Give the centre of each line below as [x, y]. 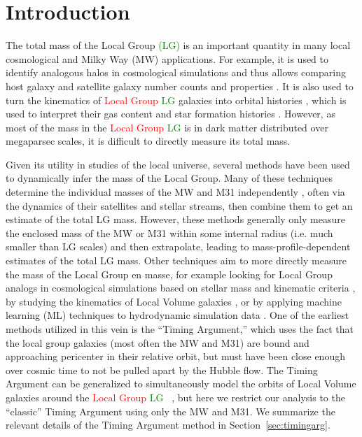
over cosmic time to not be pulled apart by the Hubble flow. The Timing [162, 370]
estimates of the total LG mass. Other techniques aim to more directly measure [176, 260]
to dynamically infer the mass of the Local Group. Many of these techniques [169, 178]
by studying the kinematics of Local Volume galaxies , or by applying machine [174, 301]
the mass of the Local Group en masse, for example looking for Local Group [169, 274]
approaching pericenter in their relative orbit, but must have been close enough [175, 356]
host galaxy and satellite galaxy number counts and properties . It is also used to [180, 86]
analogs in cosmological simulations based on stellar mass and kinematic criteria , [181, 288]
